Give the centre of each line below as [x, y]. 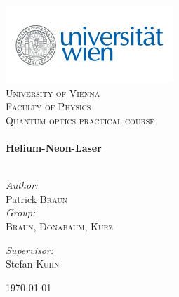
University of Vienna [53, 92]
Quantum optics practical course [80, 120]
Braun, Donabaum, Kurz [59, 226]
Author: [22, 185]
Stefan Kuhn [33, 264]
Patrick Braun [37, 198]
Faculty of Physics [48, 106]
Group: [21, 212]
